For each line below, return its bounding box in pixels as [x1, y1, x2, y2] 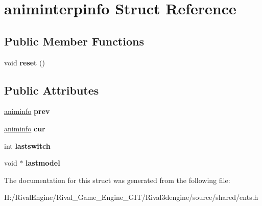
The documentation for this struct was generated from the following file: [4, 174, 230, 185]
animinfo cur [4, 123, 45, 133]
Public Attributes [4, 82, 99, 98]
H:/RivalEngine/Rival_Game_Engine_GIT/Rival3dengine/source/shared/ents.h [4, 192, 258, 202]
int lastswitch [4, 140, 51, 151]
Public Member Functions [4, 33, 144, 49]
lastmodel [26, 157, 60, 168]
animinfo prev [4, 106, 50, 117]
